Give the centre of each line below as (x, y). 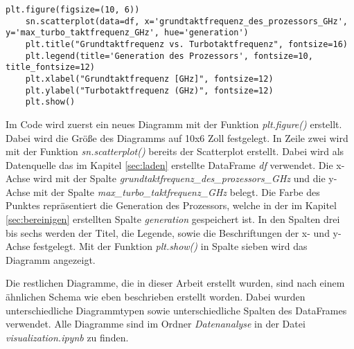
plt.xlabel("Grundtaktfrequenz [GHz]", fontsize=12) (149, 79)
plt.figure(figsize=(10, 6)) (73, 10)
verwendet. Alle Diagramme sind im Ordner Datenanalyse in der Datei (156, 324)
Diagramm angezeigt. (51, 259)
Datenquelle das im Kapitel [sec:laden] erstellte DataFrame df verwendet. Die (169, 164)
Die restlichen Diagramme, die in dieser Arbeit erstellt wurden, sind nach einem (175, 283)
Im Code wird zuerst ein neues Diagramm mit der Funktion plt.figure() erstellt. (174, 124)
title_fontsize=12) (50, 68)
